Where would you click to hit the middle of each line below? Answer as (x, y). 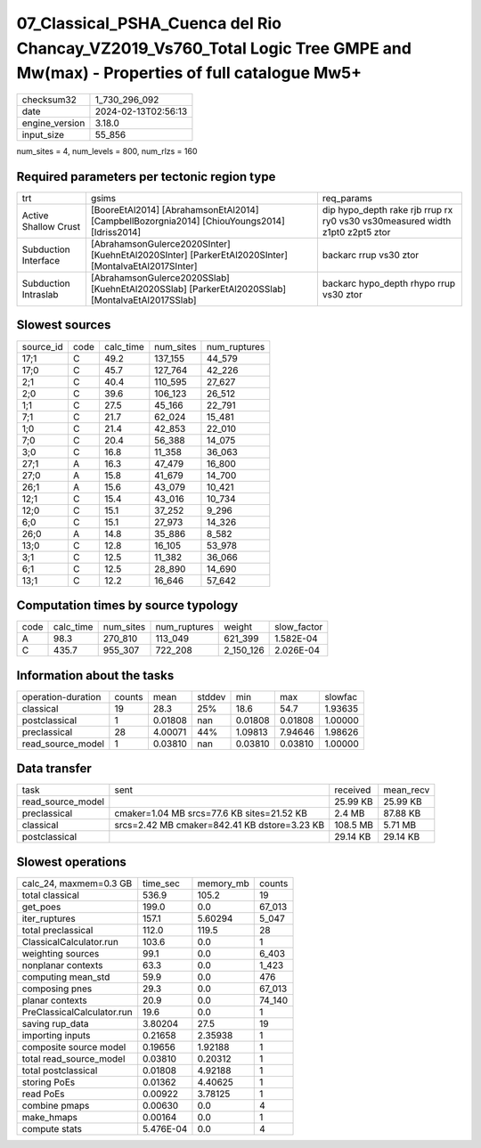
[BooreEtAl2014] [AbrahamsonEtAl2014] (175, 210)
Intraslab (40, 295)
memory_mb (223, 883)
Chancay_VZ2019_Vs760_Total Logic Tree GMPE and (214, 48)
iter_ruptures (49, 918)
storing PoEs (49, 1082)
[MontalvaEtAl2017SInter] (144, 266)
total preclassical (57, 930)
